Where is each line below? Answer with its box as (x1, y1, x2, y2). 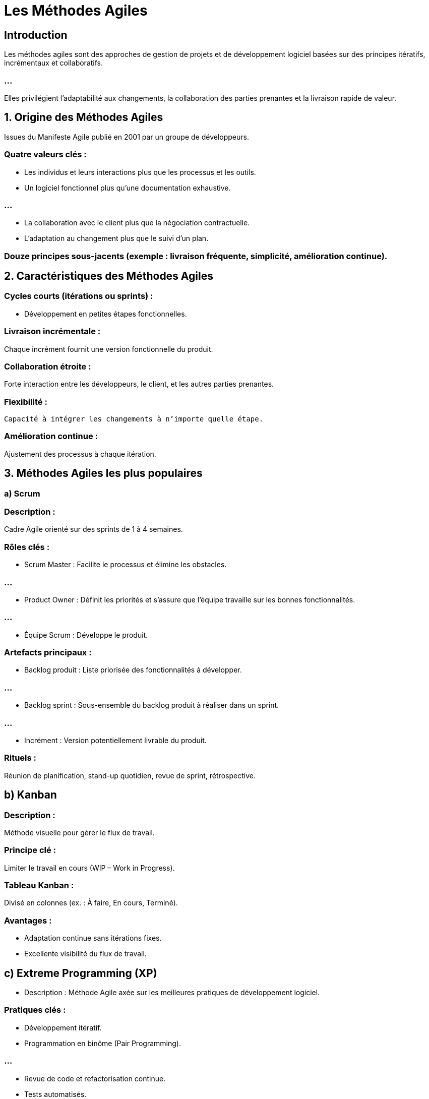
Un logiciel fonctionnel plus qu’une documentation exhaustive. (24, 183, 231, 192)
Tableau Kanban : (4, 880, 74, 891)
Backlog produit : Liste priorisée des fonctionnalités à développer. (24, 665, 242, 675)
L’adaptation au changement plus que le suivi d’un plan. (24, 234, 209, 243)
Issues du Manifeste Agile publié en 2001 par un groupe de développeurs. (4, 132, 249, 141)
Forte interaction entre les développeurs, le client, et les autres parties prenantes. (4, 380, 274, 389)
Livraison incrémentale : (4, 326, 101, 337)
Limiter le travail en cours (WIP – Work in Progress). (4, 863, 175, 872)
